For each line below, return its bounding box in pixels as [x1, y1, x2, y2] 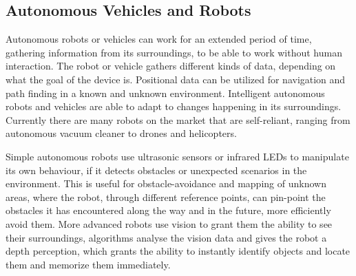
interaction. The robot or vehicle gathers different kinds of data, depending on [6, 59, 336, 73]
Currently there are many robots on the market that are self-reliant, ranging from [6, 112, 350, 127]
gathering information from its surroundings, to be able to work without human [6, 45, 342, 59]
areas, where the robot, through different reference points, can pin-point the [6, 189, 326, 204]
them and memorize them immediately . [6, 257, 171, 271]
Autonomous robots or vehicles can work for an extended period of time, [6, 32, 312, 46]
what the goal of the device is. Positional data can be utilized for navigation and [6, 72, 346, 86]
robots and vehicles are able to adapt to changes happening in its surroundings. [6, 99, 342, 114]
